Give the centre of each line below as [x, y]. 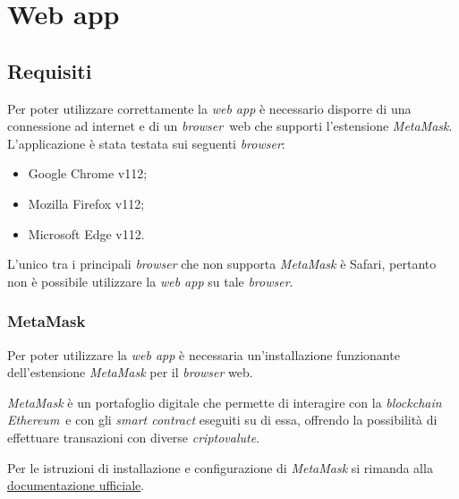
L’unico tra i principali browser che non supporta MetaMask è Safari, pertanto [222, 264]
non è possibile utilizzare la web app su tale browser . [150, 281]
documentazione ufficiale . [76, 485]
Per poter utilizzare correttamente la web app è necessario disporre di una [209, 108]
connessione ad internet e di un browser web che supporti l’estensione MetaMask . [230, 126]
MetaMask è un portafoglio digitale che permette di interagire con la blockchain [225, 402]
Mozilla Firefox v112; [86, 203]
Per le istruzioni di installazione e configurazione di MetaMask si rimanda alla [220, 467]
